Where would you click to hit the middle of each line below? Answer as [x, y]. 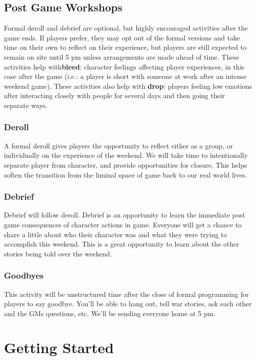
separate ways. [26, 105]
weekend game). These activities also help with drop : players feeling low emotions [128, 86]
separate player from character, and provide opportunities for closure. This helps [126, 164]
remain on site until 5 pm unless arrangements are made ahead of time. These [122, 56]
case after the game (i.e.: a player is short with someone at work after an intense [125, 76]
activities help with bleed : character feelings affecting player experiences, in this [124, 66]
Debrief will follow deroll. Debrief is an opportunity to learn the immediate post [125, 215]
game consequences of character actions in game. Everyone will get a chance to [123, 224]
